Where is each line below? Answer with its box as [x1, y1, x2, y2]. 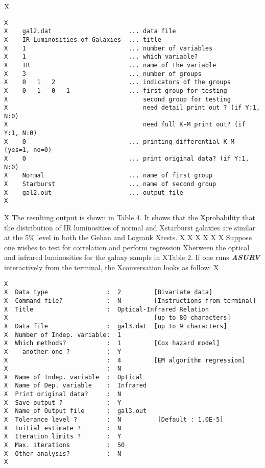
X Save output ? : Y [4, 399, 122, 406]
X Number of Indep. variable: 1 [4, 331, 122, 339]
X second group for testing [4, 95, 231, 103]
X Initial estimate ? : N [4, 424, 122, 432]
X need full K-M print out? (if [4, 121, 246, 128]
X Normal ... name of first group [4, 172, 213, 179]
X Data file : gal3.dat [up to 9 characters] [4, 322, 227, 330]
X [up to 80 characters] [4, 314, 231, 322]
